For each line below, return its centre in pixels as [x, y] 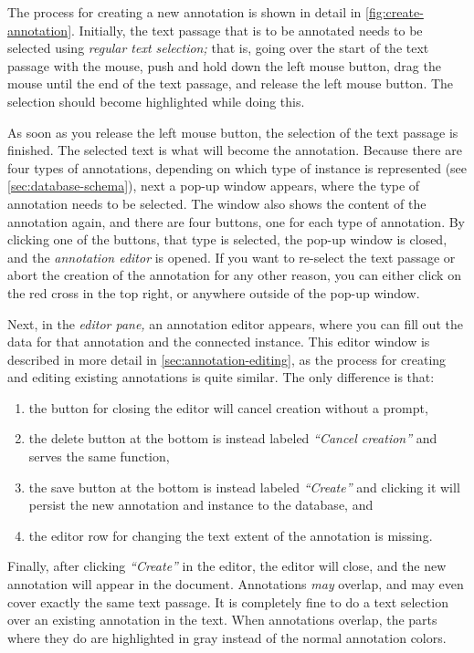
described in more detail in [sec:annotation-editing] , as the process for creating [227, 359]
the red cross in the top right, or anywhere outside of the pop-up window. [214, 292]
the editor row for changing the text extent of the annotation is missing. [231, 535]
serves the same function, [99, 456]
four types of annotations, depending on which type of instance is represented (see [237, 167]
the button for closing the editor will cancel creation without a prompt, [228, 407]
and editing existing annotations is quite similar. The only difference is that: [221, 377]
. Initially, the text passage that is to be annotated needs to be [247, 30]
